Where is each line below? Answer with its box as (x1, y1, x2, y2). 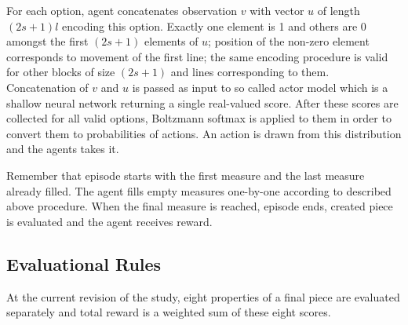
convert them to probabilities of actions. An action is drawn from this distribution (6, 125, 402, 141)
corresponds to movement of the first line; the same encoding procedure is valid (6, 48, 388, 64)
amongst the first (6, 33, 89, 49)
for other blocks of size (6, 64, 115, 80)
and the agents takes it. (6, 141, 119, 157)
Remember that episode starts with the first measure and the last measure (6, 166, 365, 183)
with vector (250, 2, 304, 18)
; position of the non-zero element (208, 33, 370, 49)
